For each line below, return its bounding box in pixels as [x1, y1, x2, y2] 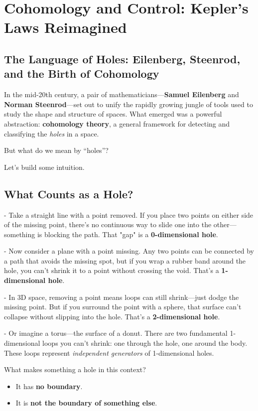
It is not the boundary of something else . [15, 398, 157, 408]
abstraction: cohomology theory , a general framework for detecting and [4, 118, 230, 129]
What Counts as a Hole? [4, 186, 133, 201]
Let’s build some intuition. [4, 161, 85, 172]
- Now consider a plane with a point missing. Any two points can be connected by [4, 246, 254, 256]
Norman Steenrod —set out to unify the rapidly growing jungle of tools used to [4, 99, 253, 109]
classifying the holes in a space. [4, 128, 99, 138]
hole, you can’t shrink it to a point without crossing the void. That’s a [4, 265, 219, 275]
